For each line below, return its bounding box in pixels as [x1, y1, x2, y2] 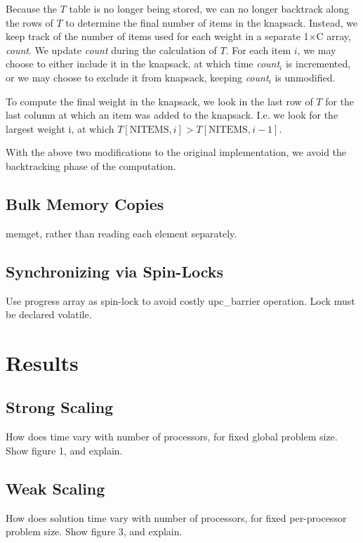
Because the [6, 1, 57, 15]
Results [6, 348, 79, 377]
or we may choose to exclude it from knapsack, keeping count [6, 70, 269, 84]
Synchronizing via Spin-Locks [6, 260, 224, 282]
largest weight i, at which [6, 121, 114, 136]
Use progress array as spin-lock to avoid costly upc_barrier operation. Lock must [6, 293, 355, 308]
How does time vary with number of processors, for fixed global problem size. [6, 429, 338, 444]
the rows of [6, 15, 53, 30]
